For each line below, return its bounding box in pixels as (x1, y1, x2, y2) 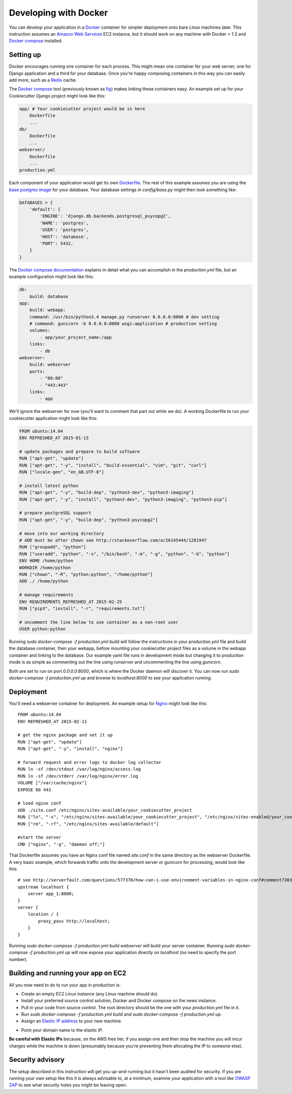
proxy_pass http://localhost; (38, 918, 110, 924)
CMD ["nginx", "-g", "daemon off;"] (18, 841, 105, 847)
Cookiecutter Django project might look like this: (9, 93, 106, 98)
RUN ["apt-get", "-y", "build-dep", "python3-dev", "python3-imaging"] (19, 490, 194, 495)
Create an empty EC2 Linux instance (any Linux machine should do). (21, 991, 159, 996)
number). (9, 956, 28, 962)
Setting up (9, 51, 41, 59)
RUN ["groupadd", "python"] (19, 544, 86, 550)
